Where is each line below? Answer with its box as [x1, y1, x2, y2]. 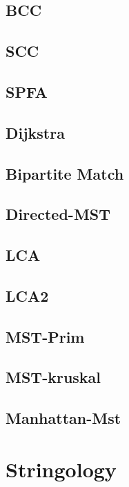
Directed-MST [6, 203, 111, 225]
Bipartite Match [6, 162, 124, 184]
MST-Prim [6, 325, 85, 347]
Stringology [6, 454, 117, 483]
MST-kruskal [6, 366, 101, 388]
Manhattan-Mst [6, 407, 121, 429]
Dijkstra [6, 121, 65, 143]
